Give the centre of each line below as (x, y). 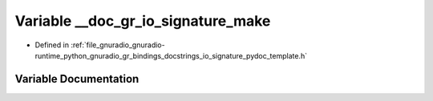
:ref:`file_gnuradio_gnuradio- (118, 45)
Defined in (52, 45)
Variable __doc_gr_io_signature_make (143, 21)
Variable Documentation (77, 79)
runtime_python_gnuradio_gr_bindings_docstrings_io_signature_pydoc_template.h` (171, 55)
